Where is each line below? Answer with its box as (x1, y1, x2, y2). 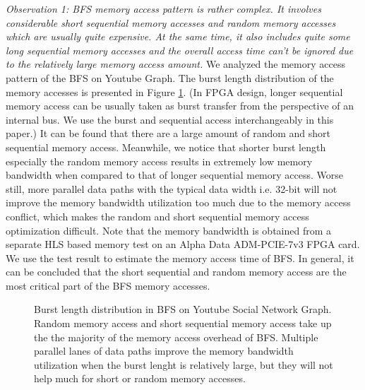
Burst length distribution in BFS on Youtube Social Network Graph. (34, 302, 332, 317)
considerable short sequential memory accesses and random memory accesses (6, 15, 336, 30)
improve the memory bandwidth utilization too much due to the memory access (6, 195, 351, 210)
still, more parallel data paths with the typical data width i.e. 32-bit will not (6, 181, 337, 196)
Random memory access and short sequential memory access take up (34, 316, 332, 331)
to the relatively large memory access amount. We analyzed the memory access (6, 57, 345, 71)
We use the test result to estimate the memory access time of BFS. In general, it (6, 250, 354, 265)
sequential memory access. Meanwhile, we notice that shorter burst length (6, 139, 326, 154)
